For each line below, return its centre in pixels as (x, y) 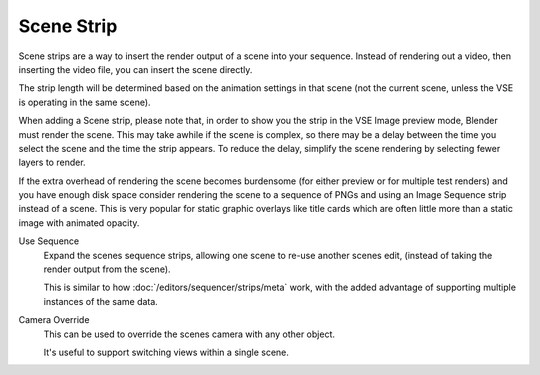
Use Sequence (49, 241)
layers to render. (52, 162)
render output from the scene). (107, 269)
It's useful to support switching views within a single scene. (166, 352)
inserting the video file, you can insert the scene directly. (135, 69)
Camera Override (54, 320)
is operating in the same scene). (84, 102)
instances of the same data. (101, 301)
